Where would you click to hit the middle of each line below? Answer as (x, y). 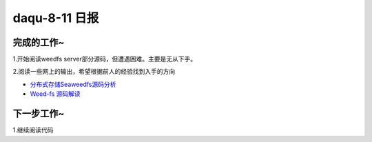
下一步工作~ (39, 114)
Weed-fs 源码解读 (55, 94)
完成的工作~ (39, 42)
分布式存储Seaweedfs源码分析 (73, 84)
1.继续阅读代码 (33, 130)
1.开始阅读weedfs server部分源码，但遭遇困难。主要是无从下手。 (105, 59)
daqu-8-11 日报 (56, 18)
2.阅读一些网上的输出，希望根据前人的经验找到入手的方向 (94, 72)
